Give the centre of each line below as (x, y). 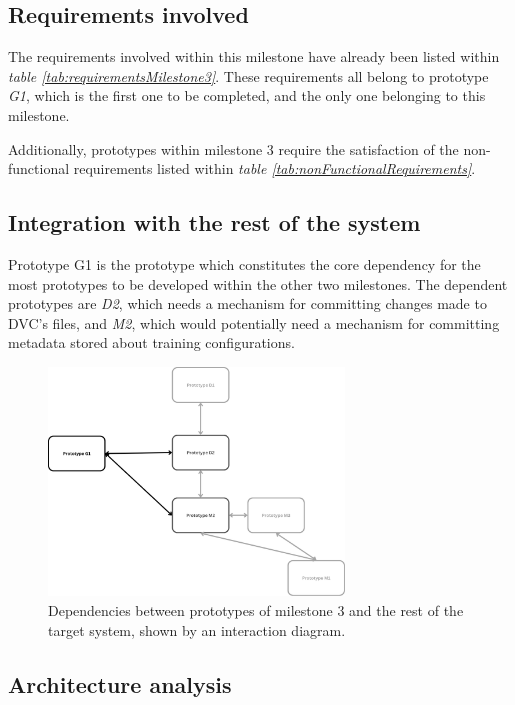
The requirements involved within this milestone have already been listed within (254, 56)
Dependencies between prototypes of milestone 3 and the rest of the (256, 610)
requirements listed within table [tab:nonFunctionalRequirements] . (274, 168)
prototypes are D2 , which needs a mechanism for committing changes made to (247, 303)
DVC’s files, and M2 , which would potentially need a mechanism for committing (254, 322)
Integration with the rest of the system (214, 222)
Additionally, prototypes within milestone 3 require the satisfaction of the (233, 148)
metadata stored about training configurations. (151, 342)
